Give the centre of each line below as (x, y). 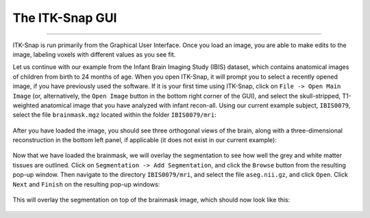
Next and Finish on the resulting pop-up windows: (86, 184)
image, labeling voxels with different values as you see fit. (94, 54)
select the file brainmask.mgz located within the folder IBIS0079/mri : (115, 115)
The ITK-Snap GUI (65, 18)
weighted (26, 105)
